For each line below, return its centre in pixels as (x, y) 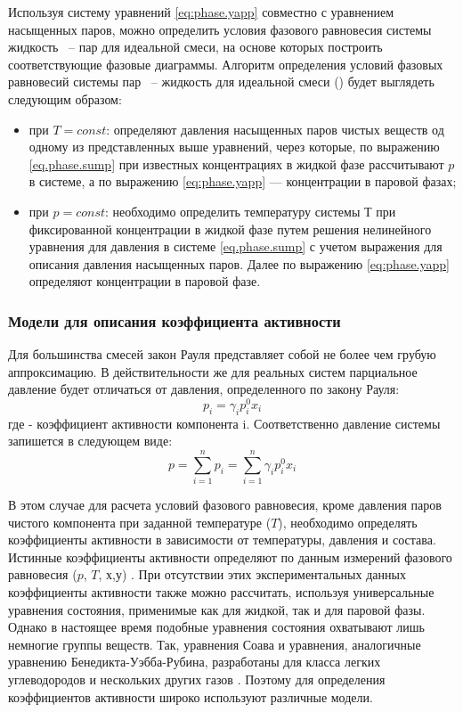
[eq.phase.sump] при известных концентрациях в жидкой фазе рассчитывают (236, 164)
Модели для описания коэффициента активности (175, 320)
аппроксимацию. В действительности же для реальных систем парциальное (213, 371)
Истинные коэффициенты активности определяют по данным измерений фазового (230, 557)
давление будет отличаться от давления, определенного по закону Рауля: (204, 389)
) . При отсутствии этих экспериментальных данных (264, 574)
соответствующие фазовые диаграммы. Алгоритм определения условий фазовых (226, 64)
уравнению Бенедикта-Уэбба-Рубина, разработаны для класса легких (195, 662)
